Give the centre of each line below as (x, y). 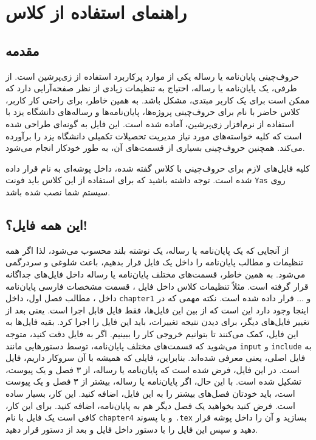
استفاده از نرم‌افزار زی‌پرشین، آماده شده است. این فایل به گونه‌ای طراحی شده (150, 123)
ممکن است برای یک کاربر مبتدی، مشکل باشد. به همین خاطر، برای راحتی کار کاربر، (158, 100)
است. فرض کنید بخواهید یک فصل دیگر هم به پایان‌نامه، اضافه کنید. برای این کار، (150, 405)
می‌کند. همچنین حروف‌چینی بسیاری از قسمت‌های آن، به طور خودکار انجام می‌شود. (155, 148)
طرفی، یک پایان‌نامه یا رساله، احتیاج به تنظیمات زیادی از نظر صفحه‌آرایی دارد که (151, 88)
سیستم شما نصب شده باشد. (58, 191)
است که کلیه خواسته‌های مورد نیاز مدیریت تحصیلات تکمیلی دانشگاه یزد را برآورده (154, 135)
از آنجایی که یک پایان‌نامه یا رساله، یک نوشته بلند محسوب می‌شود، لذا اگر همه (147, 250)
